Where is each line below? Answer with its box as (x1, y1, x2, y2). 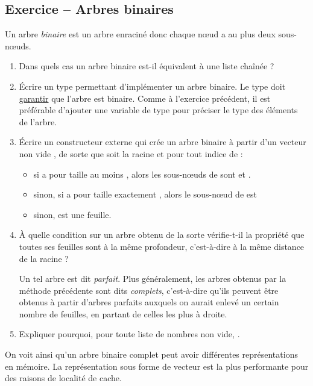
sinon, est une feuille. (33, 208, 112, 220)
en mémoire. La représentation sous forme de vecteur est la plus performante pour (5, 360, 309, 372)
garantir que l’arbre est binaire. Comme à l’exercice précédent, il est (19, 92, 271, 104)
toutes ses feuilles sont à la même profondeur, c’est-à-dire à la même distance (19, 240, 305, 252)
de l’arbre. (19, 115, 57, 128)
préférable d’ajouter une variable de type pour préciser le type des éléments (19, 104, 298, 116)
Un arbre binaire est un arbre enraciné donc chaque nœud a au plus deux (5, 28, 276, 40)
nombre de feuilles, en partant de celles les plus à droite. (19, 307, 227, 320)
